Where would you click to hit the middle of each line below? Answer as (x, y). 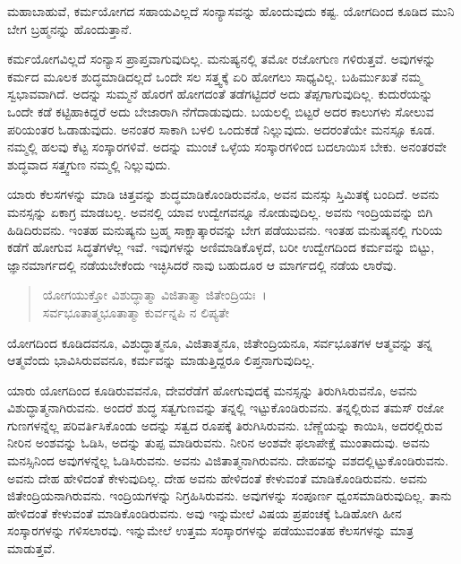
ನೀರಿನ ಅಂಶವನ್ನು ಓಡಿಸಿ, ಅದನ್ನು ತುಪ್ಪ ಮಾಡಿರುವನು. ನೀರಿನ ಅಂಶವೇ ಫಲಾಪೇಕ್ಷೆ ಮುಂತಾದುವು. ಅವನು (219, 443)
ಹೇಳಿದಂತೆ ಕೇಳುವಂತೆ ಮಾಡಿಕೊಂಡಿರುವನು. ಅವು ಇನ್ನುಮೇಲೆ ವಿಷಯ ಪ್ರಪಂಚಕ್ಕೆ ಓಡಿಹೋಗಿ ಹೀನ (205, 512)
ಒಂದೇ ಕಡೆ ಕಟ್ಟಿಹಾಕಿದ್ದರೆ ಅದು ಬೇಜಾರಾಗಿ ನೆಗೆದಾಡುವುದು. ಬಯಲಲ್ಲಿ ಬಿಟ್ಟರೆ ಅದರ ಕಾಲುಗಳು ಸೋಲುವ (221, 111)
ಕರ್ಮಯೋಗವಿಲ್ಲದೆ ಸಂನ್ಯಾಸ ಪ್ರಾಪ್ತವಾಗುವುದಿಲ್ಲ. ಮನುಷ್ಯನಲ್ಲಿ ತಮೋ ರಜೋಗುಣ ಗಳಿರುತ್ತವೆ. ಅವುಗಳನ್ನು (222, 59)
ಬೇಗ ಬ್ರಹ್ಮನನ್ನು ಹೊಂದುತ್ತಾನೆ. (70, 28)
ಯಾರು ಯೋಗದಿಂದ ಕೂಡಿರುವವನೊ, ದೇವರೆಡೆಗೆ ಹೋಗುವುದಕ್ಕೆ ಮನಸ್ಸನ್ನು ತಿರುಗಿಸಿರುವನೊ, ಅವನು (212, 390)
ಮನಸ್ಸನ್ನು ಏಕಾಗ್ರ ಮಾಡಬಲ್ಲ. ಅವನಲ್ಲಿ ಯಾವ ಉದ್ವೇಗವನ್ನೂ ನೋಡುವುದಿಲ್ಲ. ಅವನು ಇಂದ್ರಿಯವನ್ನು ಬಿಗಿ (220, 211)
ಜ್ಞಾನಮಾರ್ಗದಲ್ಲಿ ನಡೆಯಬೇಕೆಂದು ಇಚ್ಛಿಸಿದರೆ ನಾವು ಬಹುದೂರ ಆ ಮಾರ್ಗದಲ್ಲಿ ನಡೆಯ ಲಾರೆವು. (202, 264)
